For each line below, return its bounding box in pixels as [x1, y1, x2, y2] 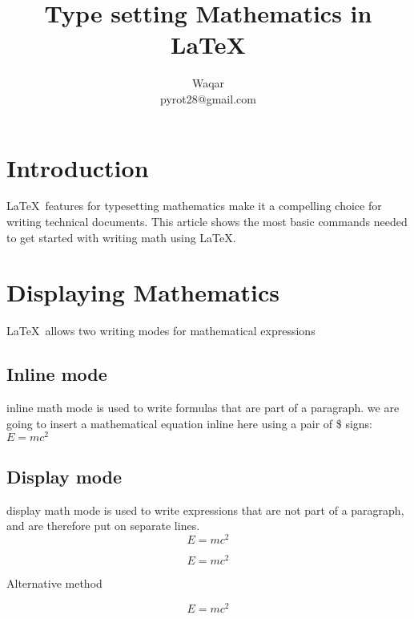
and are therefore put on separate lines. [6, 517, 200, 534]
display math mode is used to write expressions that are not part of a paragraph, [6, 501, 404, 518]
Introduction [6, 151, 149, 184]
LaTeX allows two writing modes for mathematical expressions [6, 322, 316, 339]
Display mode [6, 463, 123, 488]
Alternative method [6, 574, 102, 591]
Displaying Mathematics [6, 276, 279, 309]
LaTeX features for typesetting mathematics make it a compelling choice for [6, 197, 382, 214]
